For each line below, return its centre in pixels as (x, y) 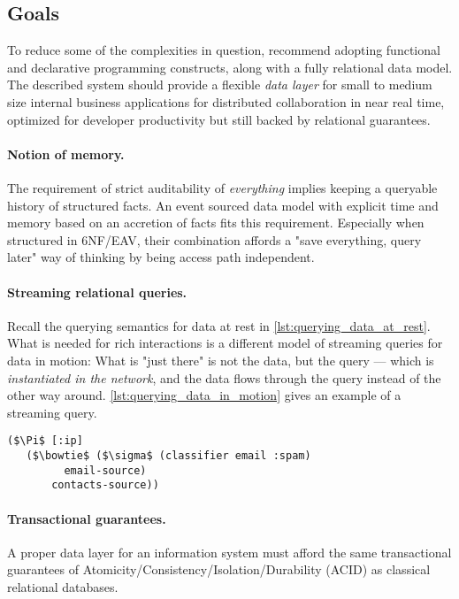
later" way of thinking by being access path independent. (161, 257)
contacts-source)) (105, 485)
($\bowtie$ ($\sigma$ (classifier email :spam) (168, 455)
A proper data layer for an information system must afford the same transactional (229, 552)
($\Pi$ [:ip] (45, 441)
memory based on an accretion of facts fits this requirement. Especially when (216, 223)
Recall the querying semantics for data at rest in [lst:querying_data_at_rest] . (219, 325)
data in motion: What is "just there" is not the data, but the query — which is (221, 360)
